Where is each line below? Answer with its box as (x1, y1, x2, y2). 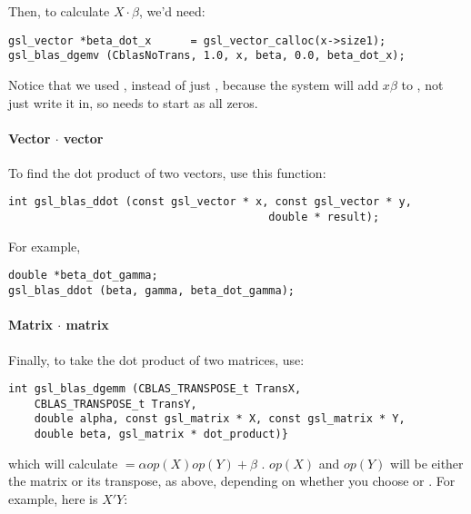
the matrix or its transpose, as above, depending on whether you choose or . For (8, 471, 456, 490)
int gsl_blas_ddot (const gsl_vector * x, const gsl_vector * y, (8, 195, 412, 209)
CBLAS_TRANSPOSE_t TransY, (34, 397, 197, 410)
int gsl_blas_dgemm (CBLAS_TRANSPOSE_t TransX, (8, 382, 302, 396)
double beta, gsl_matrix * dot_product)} (34, 428, 288, 441)
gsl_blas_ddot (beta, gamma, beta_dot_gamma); (8, 284, 295, 298)
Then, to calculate (8, 2, 110, 20)
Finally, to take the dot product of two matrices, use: (8, 350, 305, 369)
